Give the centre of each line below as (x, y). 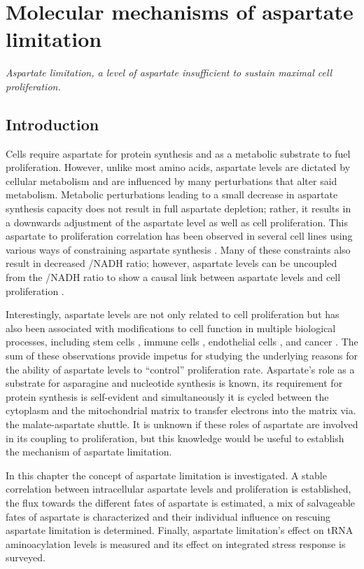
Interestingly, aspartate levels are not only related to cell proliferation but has (173, 314)
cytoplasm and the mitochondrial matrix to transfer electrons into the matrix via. (181, 410)
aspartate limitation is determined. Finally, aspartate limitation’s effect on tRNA (180, 530)
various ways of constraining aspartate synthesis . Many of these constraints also (178, 249)
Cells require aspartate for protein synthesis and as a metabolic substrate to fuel (178, 153)
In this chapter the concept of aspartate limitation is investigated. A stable (166, 475)
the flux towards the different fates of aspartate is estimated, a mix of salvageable (181, 502)
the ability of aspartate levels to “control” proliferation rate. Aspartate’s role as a (180, 369)
